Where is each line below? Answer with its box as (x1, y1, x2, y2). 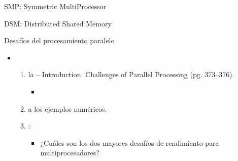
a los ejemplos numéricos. (28, 103, 107, 114)
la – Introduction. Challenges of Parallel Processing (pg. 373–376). (28, 69, 234, 80)
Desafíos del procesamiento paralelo (4, 35, 115, 46)
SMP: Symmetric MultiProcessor (4, 1, 107, 11)
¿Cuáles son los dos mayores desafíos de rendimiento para (40, 137, 219, 148)
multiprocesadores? (40, 147, 99, 158)
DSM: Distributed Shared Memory (4, 18, 112, 28)
